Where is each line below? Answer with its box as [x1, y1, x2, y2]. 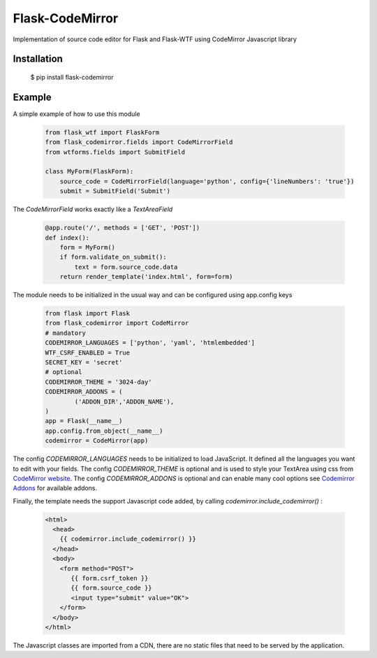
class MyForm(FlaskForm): [45, 168, 134, 176]
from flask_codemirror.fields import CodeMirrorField [45, 138, 233, 146]
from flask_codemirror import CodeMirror [45, 319, 189, 327]
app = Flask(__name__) [45, 417, 123, 425]
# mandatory [45, 329, 87, 337]
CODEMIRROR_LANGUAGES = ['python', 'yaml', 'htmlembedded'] [45, 339, 256, 347]
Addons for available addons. [13, 484, 98, 492]
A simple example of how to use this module [13, 109, 140, 118]
